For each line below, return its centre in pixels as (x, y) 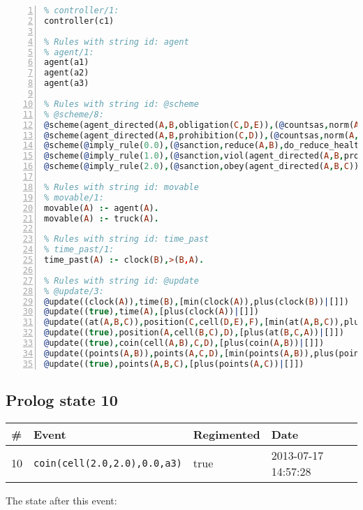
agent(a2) (67, 73)
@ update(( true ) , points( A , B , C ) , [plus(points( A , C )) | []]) (174, 364)
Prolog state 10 (62, 400)
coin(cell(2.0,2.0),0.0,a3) (108, 463)
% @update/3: (74, 291)
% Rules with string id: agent (117, 42)
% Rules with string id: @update (121, 280)
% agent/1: (69, 52)
